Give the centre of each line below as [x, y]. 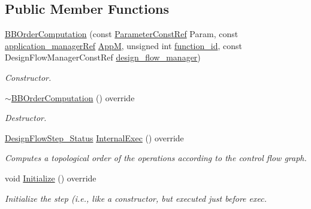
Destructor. [26, 118]
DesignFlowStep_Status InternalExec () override [94, 137]
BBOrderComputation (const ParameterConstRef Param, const [122, 34]
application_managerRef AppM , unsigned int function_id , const [124, 45]
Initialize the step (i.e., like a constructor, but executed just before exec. [136, 198]
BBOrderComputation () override [73, 97]
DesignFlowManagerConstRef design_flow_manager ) [103, 57]
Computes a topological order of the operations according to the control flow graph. [156, 158]
